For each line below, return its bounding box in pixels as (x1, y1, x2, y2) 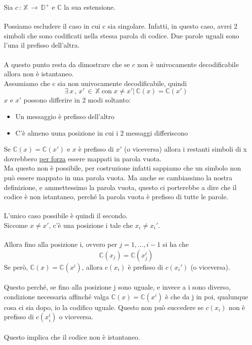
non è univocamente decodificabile (137, 59, 239, 69)
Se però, (4, 261, 28, 272)
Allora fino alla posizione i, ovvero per (4, 239, 118, 249)
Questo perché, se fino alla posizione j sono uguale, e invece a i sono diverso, (4, 282, 231, 292)
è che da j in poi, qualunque (165, 291, 248, 301)
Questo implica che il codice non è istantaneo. (4, 332, 140, 342)
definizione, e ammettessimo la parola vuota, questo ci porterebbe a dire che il (4, 182, 237, 192)
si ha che (163, 239, 189, 249)
